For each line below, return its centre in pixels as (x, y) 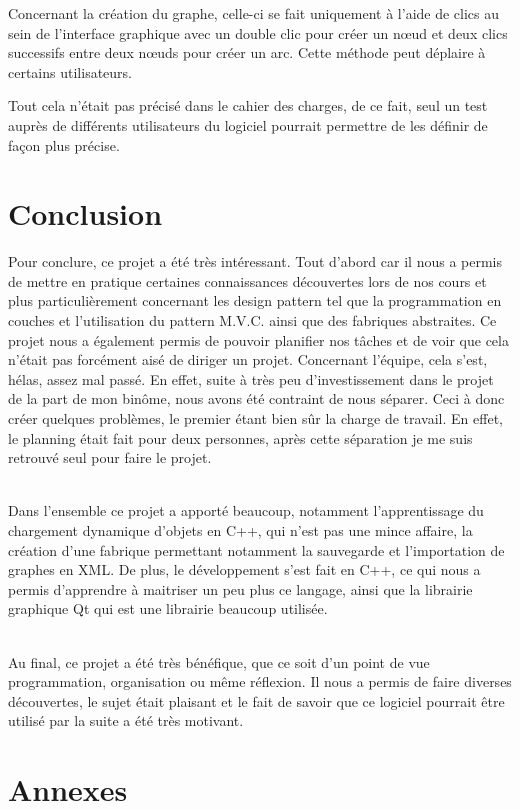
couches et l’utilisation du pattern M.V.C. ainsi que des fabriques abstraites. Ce (252, 320)
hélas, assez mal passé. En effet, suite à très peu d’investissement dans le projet (251, 378)
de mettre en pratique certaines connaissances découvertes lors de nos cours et (247, 280)
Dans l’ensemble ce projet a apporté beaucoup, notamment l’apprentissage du (246, 510)
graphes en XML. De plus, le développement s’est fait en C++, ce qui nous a (244, 569)
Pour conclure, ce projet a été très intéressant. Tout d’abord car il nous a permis (255, 261)
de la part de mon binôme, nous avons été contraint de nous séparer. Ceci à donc (256, 398)
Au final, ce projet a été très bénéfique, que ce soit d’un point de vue (219, 661)
